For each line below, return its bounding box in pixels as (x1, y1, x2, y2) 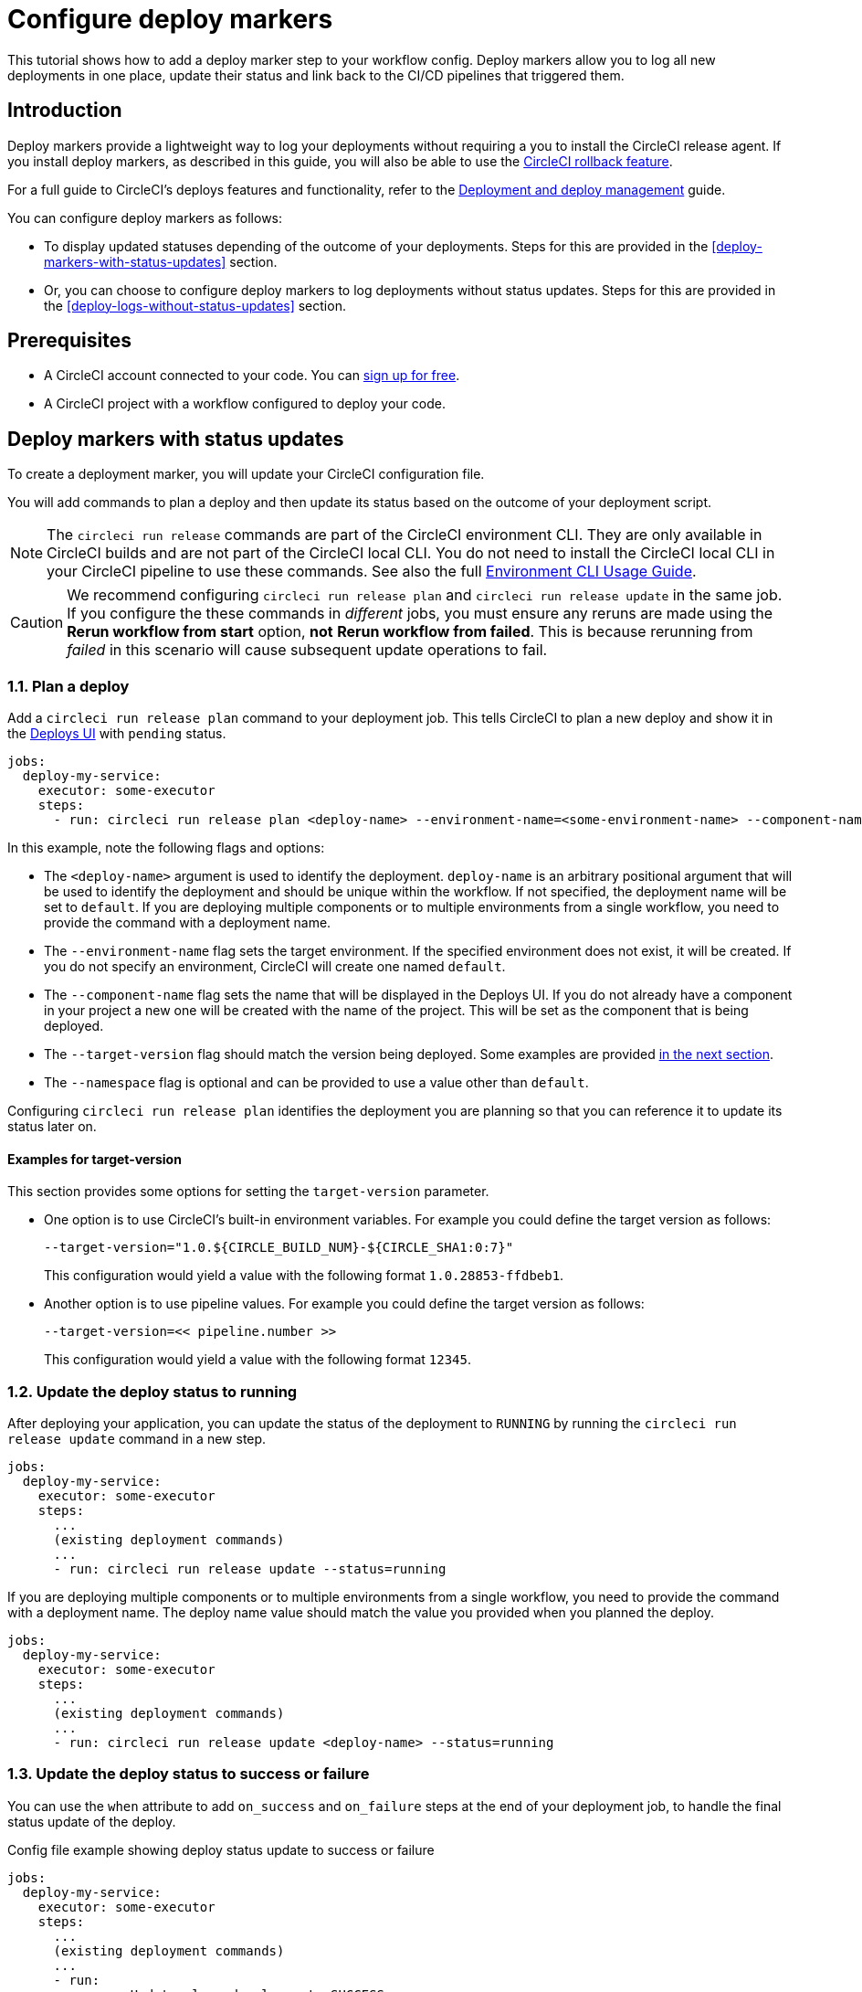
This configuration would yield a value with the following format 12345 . (44, 1351, 472, 1368)
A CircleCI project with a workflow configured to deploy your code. (44, 396, 446, 412)
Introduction (7, 99, 122, 122)
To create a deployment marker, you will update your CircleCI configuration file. (7, 466, 485, 482)
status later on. (7, 1118, 97, 1135)
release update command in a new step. (7, 1431, 267, 1446)
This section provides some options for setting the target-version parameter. (7, 1183, 489, 1200)
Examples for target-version (7, 1150, 182, 1167)
